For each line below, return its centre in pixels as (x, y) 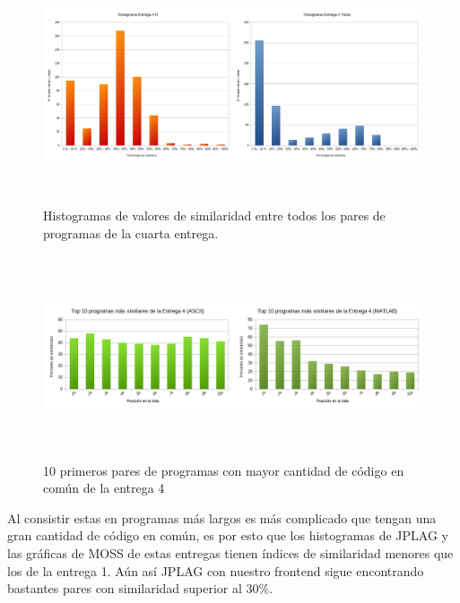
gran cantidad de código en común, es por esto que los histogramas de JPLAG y (228, 535)
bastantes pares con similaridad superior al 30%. (140, 588)
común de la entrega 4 (104, 488)
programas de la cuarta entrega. (131, 233)
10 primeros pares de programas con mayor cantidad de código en (224, 470)
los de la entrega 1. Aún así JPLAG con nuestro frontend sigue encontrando (216, 570)
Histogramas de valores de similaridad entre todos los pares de (214, 215)
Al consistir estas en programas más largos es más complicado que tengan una (222, 517)
